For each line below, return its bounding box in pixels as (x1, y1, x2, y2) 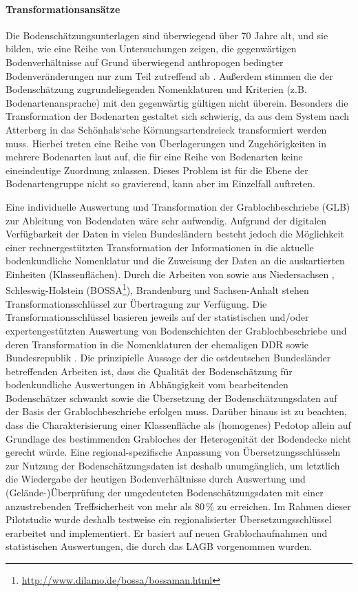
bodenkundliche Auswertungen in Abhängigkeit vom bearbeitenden (6, 377, 288, 392)
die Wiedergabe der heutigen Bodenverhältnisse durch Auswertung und (6, 472, 306, 486)
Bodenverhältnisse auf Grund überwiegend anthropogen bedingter (6, 54, 284, 69)
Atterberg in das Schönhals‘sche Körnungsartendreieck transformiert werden (6, 122, 327, 136)
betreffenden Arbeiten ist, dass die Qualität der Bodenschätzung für (6, 363, 293, 378)
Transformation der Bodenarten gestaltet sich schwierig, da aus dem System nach (6, 109, 349, 123)
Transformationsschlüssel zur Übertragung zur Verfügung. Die (6, 296, 267, 310)
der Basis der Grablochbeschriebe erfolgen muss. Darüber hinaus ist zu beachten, (6, 404, 347, 419)
